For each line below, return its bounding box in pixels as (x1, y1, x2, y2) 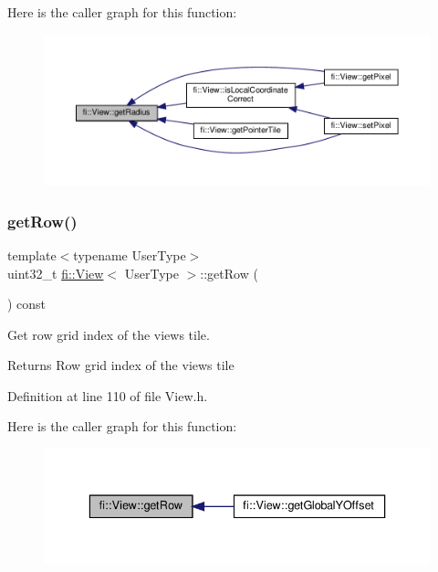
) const (7, 294, 47, 313)
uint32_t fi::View (7, 263, 104, 282)
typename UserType (73, 245, 186, 264)
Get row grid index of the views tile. (7, 324, 210, 344)
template (7, 245, 57, 264)
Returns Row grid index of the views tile (7, 355, 235, 375)
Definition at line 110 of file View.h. (7, 386, 208, 405)
